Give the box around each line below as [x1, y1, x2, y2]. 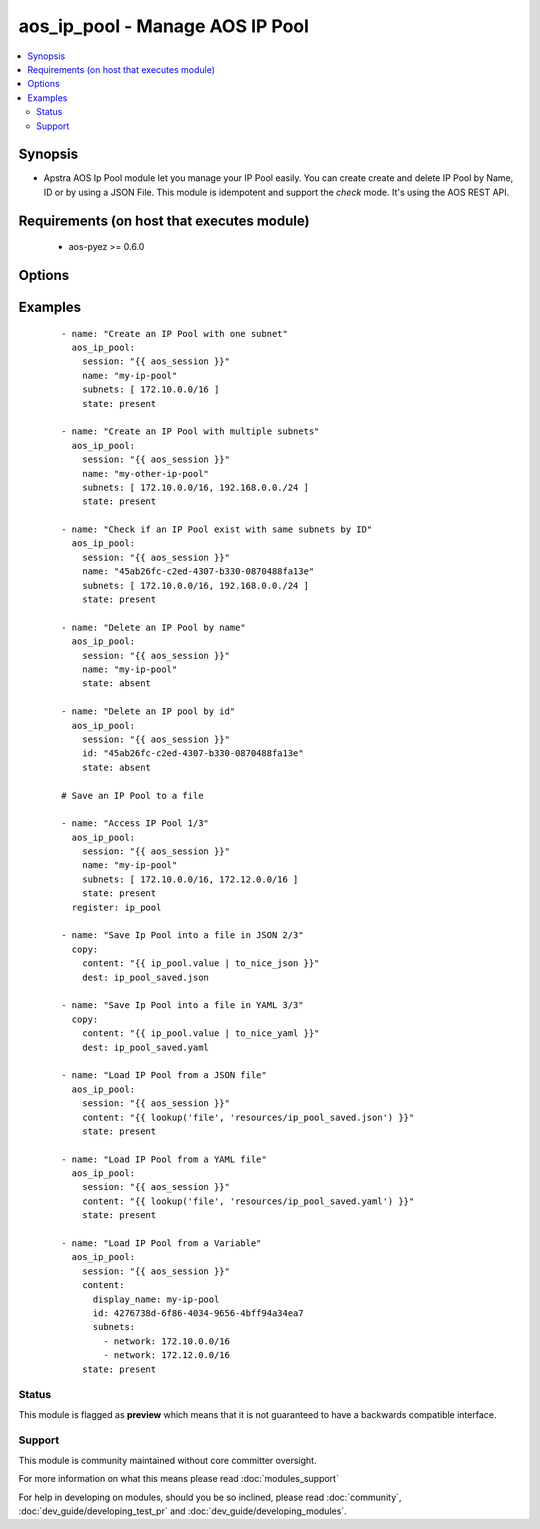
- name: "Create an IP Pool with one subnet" [61, 328, 289, 339]
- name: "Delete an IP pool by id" [61, 706, 236, 717]
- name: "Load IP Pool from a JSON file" [61, 1070, 267, 1081]
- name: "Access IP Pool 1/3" [61, 818, 210, 829]
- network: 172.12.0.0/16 [103, 1350, 230, 1361]
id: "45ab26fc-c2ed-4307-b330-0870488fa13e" [81, 748, 304, 759]
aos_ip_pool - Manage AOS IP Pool [18, 15, 310, 37]
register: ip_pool [71, 901, 162, 913]
